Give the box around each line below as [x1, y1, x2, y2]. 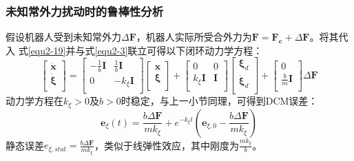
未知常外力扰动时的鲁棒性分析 [6, 2, 164, 19]
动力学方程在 [6, 94, 63, 108]
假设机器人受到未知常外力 [6, 30, 121, 44]
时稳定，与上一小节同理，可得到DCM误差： [121, 94, 318, 108]
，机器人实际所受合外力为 [136, 30, 252, 44]
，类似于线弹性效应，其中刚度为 [94, 138, 240, 152]
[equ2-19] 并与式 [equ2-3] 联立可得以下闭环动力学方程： [28, 43, 263, 57]
